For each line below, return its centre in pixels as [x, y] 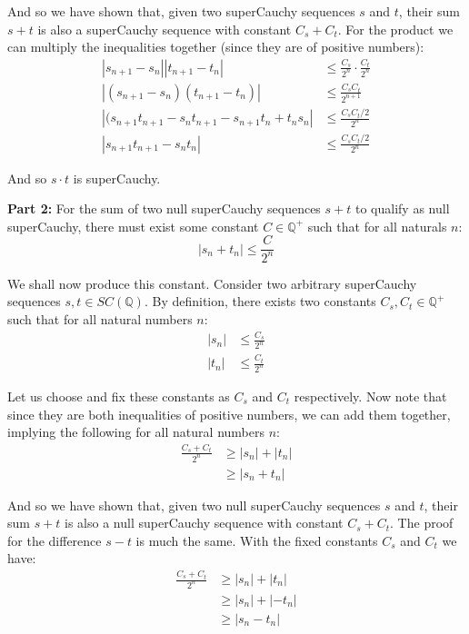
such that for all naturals [377, 226]
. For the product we [395, 29]
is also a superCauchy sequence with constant [165, 29]
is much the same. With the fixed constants [257, 540]
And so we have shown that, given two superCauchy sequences [181, 11]
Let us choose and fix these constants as [119, 396]
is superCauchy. [117, 178]
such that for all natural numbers [100, 318]
